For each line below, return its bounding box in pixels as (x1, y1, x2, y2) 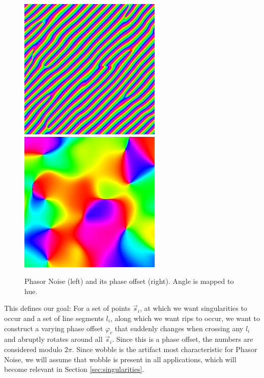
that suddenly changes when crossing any (114, 323, 244, 333)
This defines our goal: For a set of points (4, 303, 131, 313)
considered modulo (4, 343, 63, 354)
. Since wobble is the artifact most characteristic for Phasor (72, 343, 257, 354)
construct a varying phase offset (4, 323, 103, 333)
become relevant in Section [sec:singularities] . (4, 364, 144, 374)
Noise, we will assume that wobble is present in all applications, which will (4, 354, 237, 364)
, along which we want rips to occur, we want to (110, 312, 260, 323)
